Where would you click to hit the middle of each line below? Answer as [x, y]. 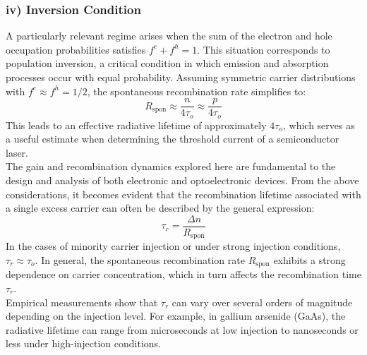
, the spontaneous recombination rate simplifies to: [197, 91]
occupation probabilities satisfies [76, 49]
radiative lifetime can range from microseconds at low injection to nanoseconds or [182, 329]
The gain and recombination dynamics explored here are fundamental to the [171, 166]
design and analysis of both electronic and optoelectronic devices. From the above [182, 180]
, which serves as [319, 125]
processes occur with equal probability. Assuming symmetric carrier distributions [181, 77]
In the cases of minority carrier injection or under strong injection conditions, [173, 246]
